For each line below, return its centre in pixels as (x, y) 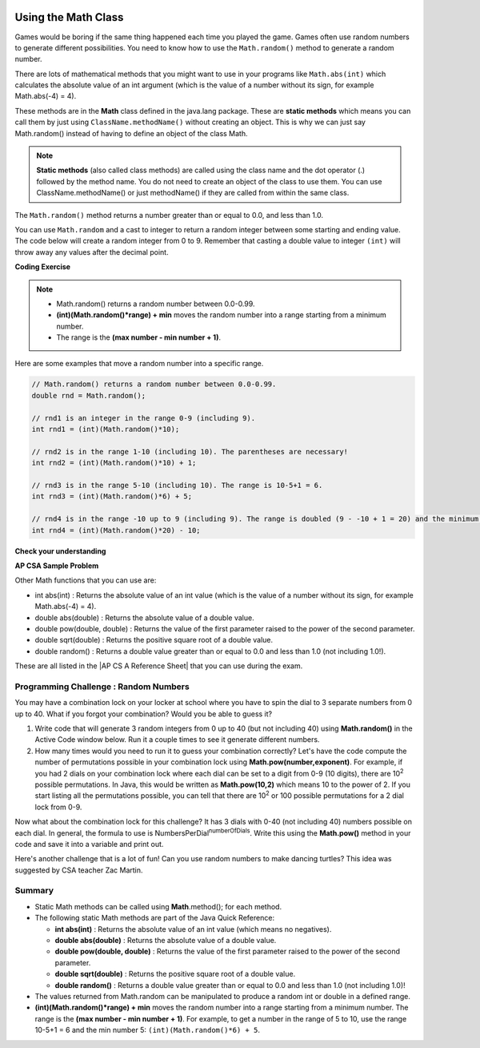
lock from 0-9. (58, 807)
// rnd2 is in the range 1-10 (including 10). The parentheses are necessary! (190, 451)
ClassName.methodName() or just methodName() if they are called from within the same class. (193, 193)
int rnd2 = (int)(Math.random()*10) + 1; (114, 463)
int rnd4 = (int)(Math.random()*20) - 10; (116, 530)
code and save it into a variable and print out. (89, 844)
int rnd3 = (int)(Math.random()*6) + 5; (112, 496)
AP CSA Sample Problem (57, 566)
